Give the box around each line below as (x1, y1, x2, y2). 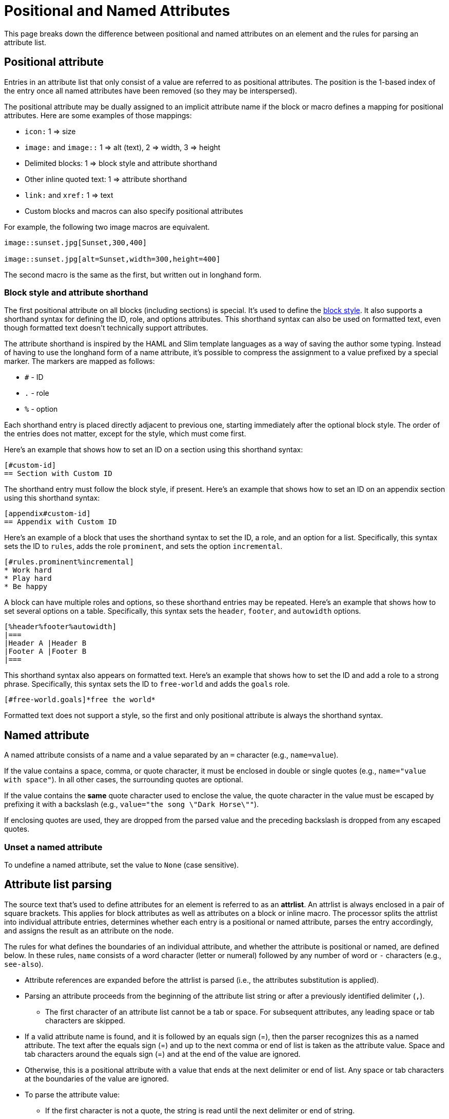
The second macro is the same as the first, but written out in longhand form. (4, 270, 262, 279)
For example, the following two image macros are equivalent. (4, 222, 210, 231)
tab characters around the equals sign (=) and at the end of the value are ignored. (25, 1049, 301, 1058)
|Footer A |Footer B (4, 647, 87, 656)
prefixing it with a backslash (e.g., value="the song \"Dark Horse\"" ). (4, 800, 259, 809)
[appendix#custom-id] (4, 509, 91, 518)
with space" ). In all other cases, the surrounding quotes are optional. (4, 775, 243, 784)
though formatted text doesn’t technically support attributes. (4, 323, 208, 333)
